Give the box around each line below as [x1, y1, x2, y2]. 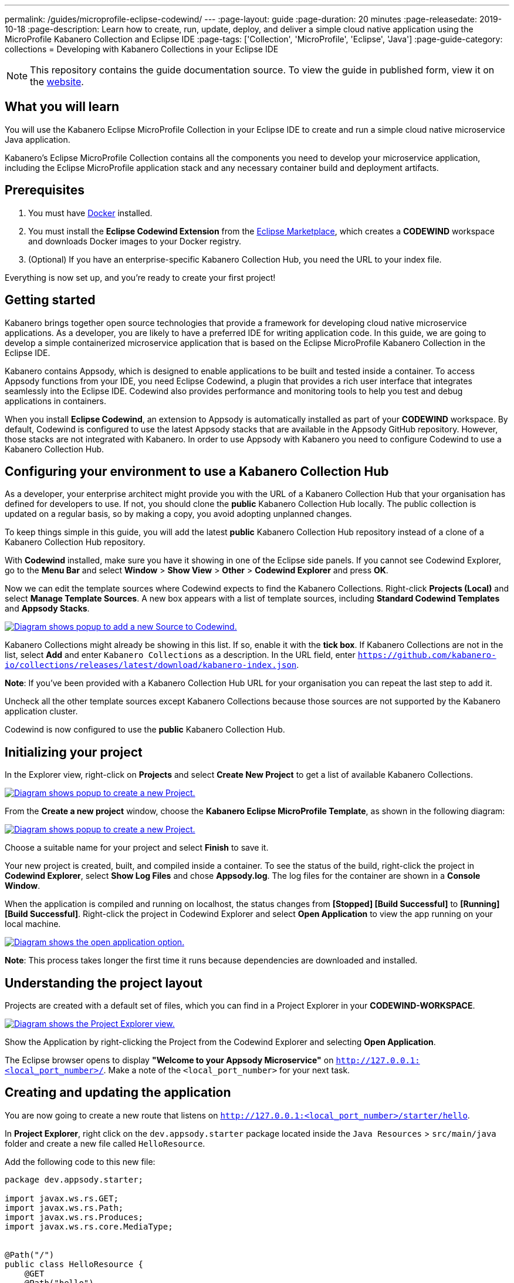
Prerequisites [5, 183, 84, 198]
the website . [30, 76, 84, 88]
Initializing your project [5, 744, 143, 760]
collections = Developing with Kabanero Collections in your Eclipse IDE [5, 44, 279, 54]
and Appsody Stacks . [5, 603, 90, 614]
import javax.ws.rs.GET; [5, 1193, 119, 1203]
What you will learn [5, 99, 120, 115]
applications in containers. [5, 395, 107, 406]
